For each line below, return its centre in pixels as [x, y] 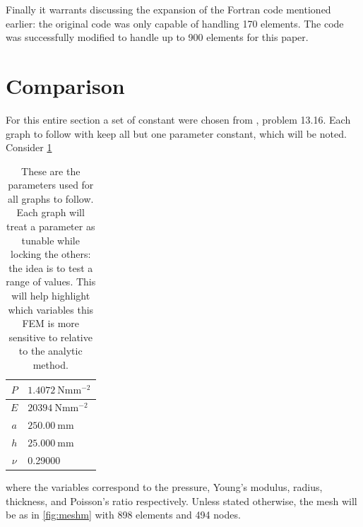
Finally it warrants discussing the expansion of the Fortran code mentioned [168, 9]
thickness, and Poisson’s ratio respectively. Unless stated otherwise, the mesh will [181, 501]
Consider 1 [29, 147]
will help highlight [51, 296]
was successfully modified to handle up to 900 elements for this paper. [157, 37]
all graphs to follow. [51, 198]
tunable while [50, 240]
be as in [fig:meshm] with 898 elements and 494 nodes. [123, 515]
